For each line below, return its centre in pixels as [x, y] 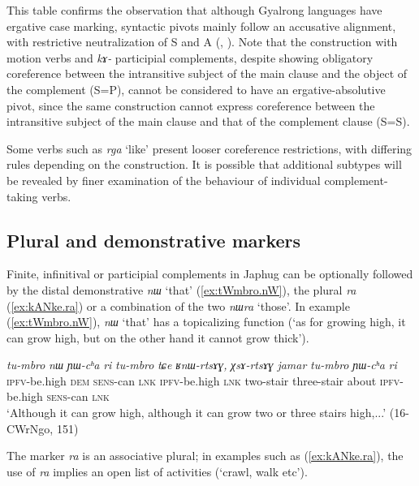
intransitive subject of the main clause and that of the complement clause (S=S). [208, 121]
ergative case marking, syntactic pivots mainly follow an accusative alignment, [201, 26]
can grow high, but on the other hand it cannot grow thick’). [158, 337]
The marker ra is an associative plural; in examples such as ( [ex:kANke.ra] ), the [205, 456]
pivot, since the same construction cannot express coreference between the [191, 105]
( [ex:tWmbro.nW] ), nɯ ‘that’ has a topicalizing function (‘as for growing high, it [206, 322]
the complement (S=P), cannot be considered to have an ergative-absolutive [196, 89]
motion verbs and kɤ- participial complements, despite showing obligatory [190, 57]
